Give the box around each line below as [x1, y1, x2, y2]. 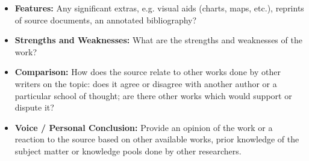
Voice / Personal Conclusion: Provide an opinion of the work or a [14, 121, 273, 133]
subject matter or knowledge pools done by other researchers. [14, 144, 242, 157]
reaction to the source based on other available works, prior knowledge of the [14, 133, 299, 145]
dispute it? [14, 101, 54, 114]
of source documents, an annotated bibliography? [14, 13, 197, 26]
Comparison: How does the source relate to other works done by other [14, 65, 281, 78]
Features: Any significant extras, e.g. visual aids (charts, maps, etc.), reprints [14, 2, 304, 14]
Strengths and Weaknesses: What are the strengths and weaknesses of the [14, 34, 302, 46]
